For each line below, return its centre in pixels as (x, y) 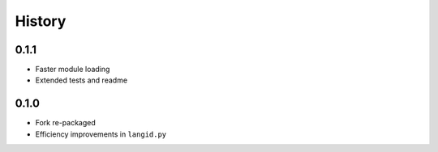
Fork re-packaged (66, 123)
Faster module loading (73, 70)
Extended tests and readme (82, 80)
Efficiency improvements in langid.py (101, 134)
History (41, 21)
